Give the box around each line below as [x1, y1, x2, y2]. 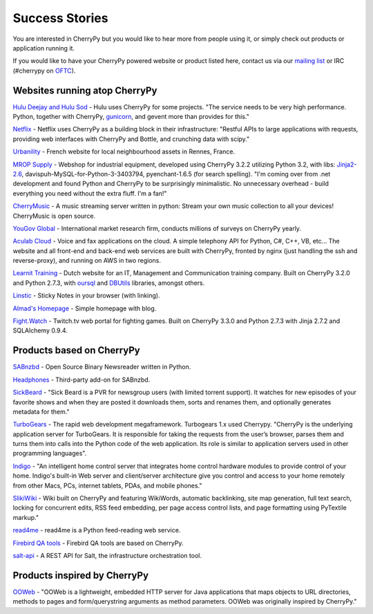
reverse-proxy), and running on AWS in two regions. [12, 257, 162, 265]
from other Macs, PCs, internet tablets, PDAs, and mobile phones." [12, 481, 202, 490]
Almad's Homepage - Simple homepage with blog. [12, 304, 157, 313]
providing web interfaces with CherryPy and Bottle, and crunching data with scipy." [12, 135, 250, 143]
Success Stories [12, 10, 108, 26]
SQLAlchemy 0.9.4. [12, 326, 68, 335]
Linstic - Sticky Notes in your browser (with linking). [12, 291, 160, 300]
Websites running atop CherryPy [12, 84, 157, 96]
